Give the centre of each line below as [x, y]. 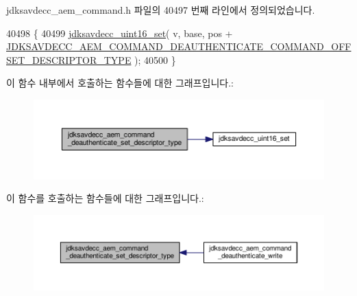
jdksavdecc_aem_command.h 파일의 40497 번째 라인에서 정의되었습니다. [161, 10]
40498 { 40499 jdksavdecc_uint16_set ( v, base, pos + [120, 33]
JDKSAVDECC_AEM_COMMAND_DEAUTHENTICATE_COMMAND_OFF [179, 46]
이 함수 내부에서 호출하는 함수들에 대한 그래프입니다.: [120, 83]
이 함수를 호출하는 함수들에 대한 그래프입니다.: [105, 198]
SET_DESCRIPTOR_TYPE [69, 59]
